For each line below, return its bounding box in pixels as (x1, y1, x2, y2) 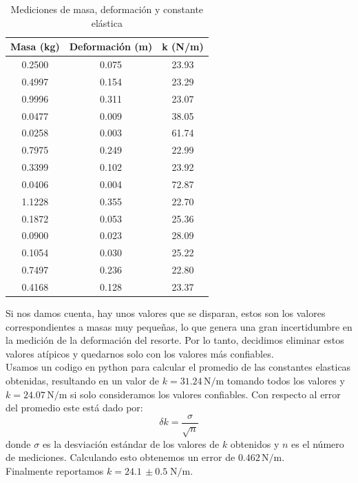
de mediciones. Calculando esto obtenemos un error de (6, 450, 235, 464)
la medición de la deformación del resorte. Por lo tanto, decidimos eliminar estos (6, 333, 344, 347)
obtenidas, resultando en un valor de (6, 373, 160, 388)
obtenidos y (230, 436, 280, 451)
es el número (291, 436, 344, 451)
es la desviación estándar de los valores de (42, 436, 220, 451)
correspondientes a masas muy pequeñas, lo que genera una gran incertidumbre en (6, 319, 352, 333)
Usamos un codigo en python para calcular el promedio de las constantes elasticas (6, 360, 351, 374)
